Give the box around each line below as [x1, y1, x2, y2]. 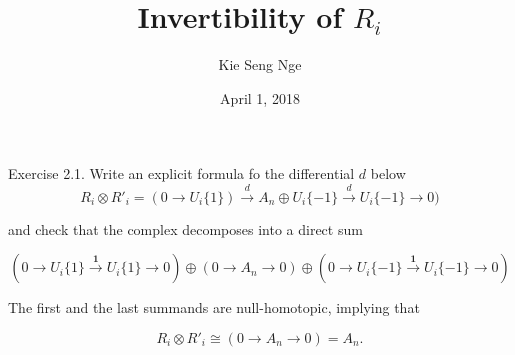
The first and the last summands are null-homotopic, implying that [8, 297, 420, 318]
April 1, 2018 [220, 87, 300, 108]
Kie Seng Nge [218, 54, 302, 75]
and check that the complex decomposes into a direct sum [8, 218, 363, 239]
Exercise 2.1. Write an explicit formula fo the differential [8, 163, 355, 184]
